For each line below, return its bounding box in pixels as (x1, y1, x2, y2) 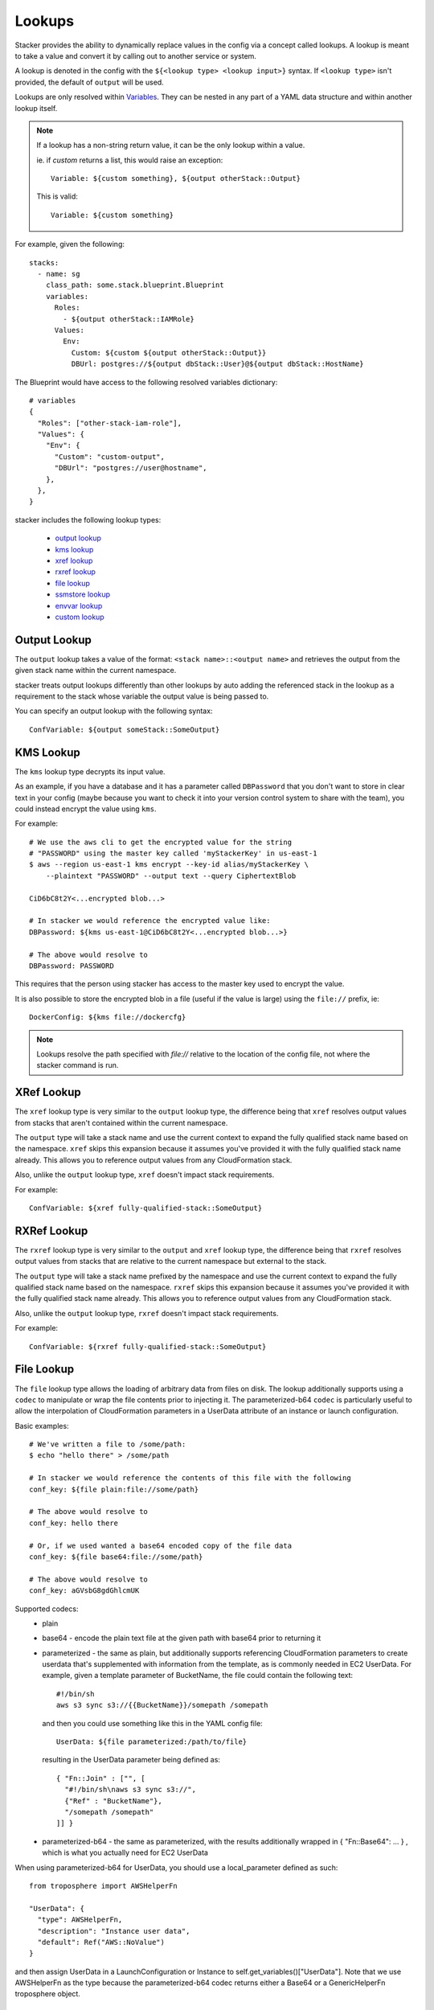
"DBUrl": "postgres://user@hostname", (54, 463, 208, 473)
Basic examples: (14, 1421, 69, 1430)
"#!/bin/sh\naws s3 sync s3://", (64, 1785, 197, 1795)
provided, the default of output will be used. (14, 77, 164, 87)
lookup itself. (14, 103, 58, 113)
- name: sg (37, 269, 80, 279)
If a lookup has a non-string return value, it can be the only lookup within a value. (36, 141, 305, 150)
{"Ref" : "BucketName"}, (64, 1796, 162, 1805)
